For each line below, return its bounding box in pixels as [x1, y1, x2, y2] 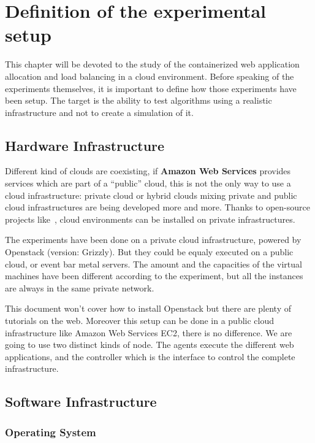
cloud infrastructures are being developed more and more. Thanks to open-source [5, 201, 310, 214]
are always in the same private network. [5, 281, 154, 294]
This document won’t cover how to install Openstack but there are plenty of [5, 302, 291, 315]
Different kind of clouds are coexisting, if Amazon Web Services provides [5, 164, 291, 177]
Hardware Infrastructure [5, 136, 165, 155]
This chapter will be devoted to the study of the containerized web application [5, 58, 300, 71]
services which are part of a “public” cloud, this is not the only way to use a [5, 177, 291, 190]
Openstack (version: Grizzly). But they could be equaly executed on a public [5, 245, 294, 258]
